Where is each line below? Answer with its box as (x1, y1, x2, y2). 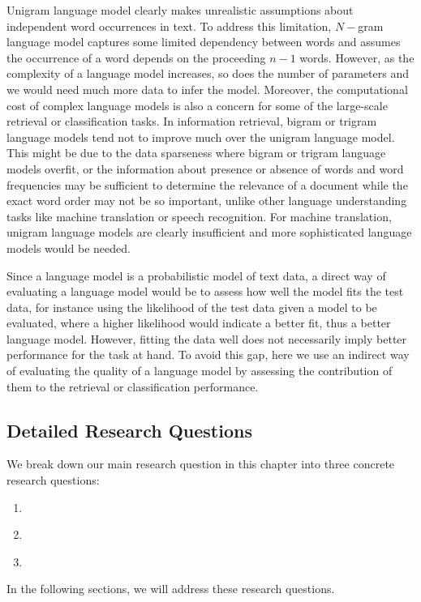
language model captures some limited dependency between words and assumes (6, 33, 401, 50)
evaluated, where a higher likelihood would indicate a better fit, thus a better (6, 314, 391, 331)
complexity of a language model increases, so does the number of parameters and (6, 65, 409, 82)
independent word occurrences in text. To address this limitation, (6, 17, 332, 34)
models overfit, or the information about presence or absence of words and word (6, 160, 404, 177)
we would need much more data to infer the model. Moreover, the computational (6, 80, 408, 97)
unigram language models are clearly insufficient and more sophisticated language (6, 224, 412, 241)
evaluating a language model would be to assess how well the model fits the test (6, 283, 404, 300)
